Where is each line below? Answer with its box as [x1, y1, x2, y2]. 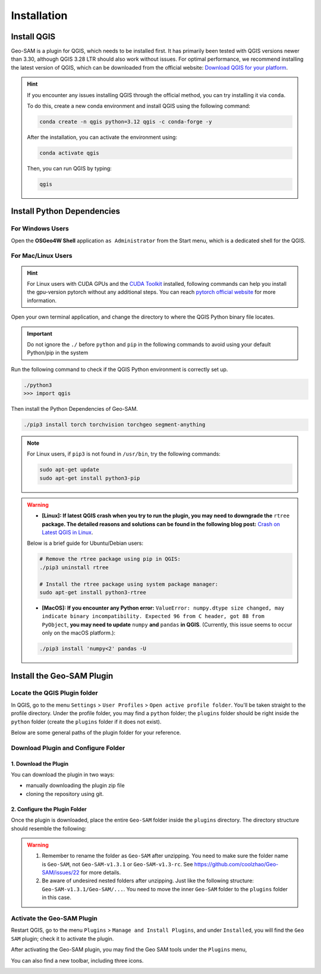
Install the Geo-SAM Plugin [11, 670, 114, 681]
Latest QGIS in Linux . [42, 529, 93, 536]
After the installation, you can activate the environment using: [27, 133, 178, 141]
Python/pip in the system [27, 349, 89, 357]
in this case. [42, 894, 71, 901]
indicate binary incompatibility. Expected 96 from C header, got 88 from [42, 613, 265, 620]
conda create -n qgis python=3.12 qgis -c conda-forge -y [39, 118, 212, 125]
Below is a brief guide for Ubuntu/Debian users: [27, 539, 144, 547]
